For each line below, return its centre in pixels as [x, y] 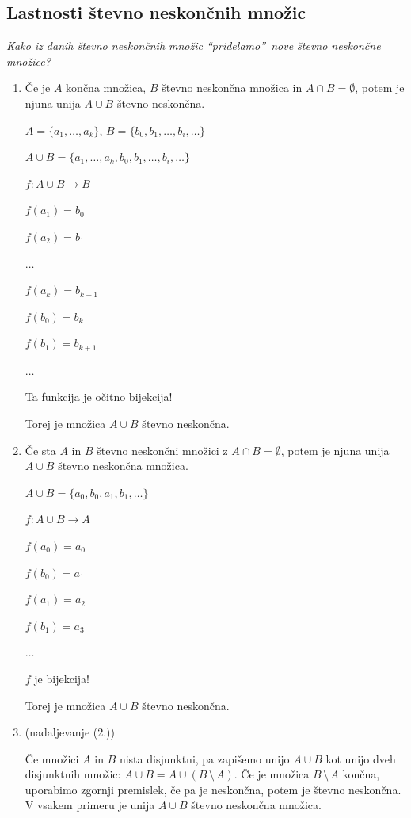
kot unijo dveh [361, 758]
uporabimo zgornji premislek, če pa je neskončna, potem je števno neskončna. [213, 789]
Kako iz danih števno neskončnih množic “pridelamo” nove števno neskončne [194, 46]
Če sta [40, 450]
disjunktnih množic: [73, 774]
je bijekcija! [62, 678]
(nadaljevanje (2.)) [70, 732]
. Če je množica [272, 774]
